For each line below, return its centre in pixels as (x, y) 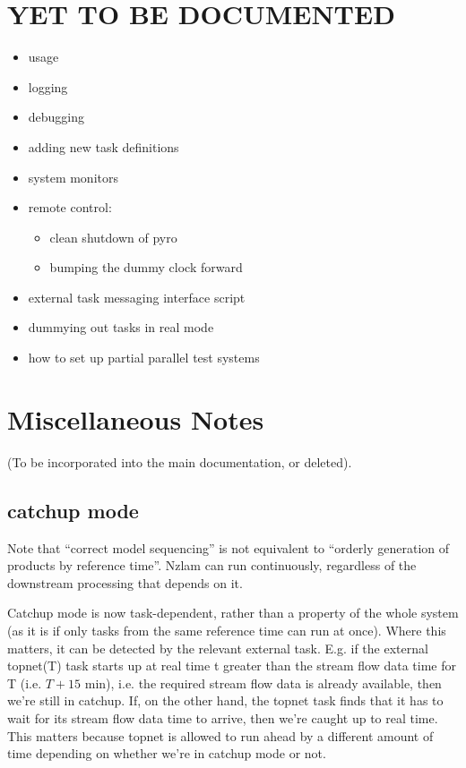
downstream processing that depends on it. (125, 582)
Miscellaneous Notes (136, 418)
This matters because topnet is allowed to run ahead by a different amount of (220, 735)
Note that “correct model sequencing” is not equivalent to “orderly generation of (229, 547)
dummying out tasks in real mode (121, 327)
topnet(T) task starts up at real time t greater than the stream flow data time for (232, 666)
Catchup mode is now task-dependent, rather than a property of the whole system (233, 613)
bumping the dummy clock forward (146, 267)
